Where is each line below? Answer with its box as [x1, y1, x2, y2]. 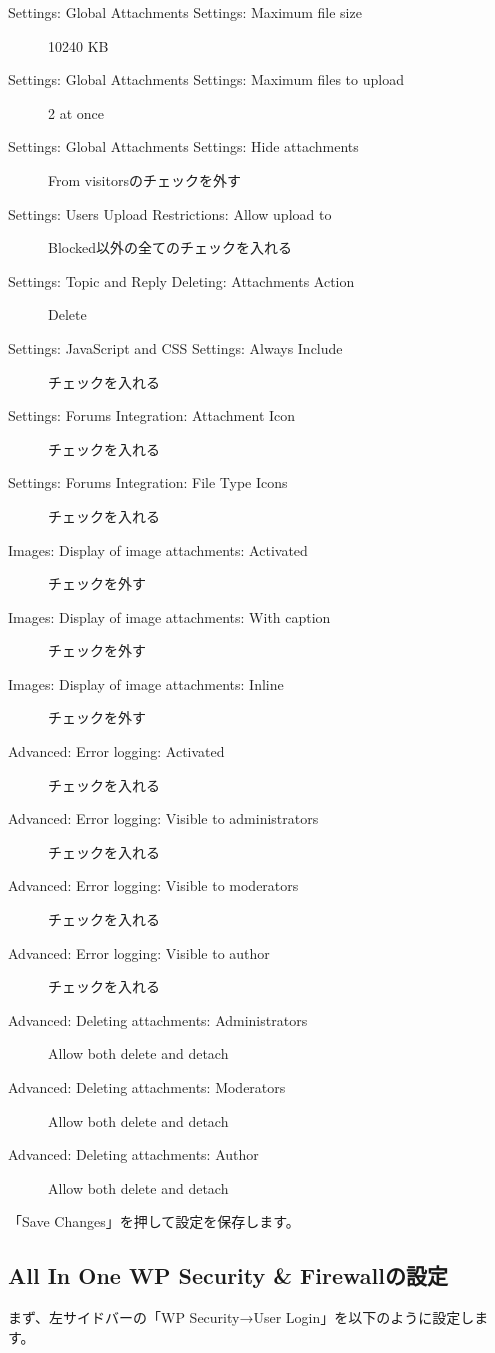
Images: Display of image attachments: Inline [8, 673, 284, 694]
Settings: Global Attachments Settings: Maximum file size [8, 2, 362, 22]
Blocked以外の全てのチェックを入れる [48, 237, 293, 258]
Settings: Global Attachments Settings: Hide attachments [8, 136, 359, 157]
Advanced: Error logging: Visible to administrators [8, 808, 319, 829]
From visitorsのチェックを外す [48, 169, 241, 190]
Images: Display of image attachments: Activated [8, 539, 308, 560]
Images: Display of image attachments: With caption [8, 606, 331, 627]
